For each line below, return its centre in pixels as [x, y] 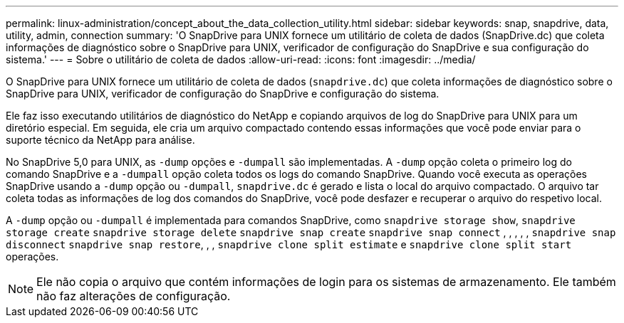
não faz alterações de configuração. [134, 296]
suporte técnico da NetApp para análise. [100, 140]
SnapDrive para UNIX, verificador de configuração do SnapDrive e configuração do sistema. [223, 94]
